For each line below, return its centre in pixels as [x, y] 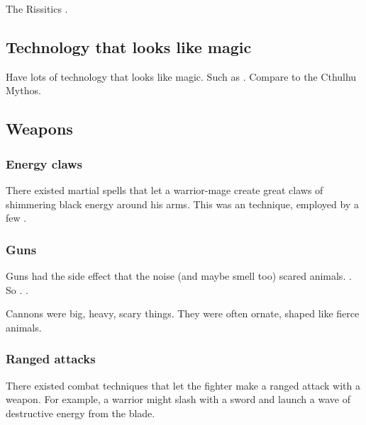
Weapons [39, 129]
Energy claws [44, 163]
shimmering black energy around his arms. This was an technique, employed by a [182, 204]
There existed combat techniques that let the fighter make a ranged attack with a [183, 385]
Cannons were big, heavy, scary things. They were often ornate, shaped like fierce [183, 313]
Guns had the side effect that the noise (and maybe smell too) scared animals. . [179, 275]
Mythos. [23, 90]
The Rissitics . [37, 8]
